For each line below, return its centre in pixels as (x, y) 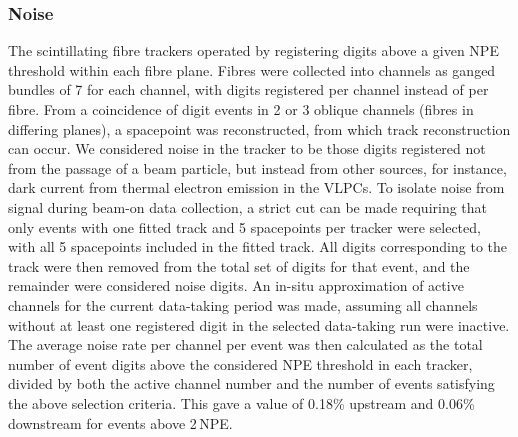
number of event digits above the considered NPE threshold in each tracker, (240, 363)
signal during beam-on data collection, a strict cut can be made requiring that (248, 206)
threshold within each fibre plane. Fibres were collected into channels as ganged (252, 69)
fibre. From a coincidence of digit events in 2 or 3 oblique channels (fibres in (241, 109)
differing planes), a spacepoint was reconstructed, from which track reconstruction (259, 128)
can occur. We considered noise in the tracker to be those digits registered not (247, 148)
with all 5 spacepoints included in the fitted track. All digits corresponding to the (258, 246)
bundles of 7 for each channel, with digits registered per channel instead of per (248, 89)
